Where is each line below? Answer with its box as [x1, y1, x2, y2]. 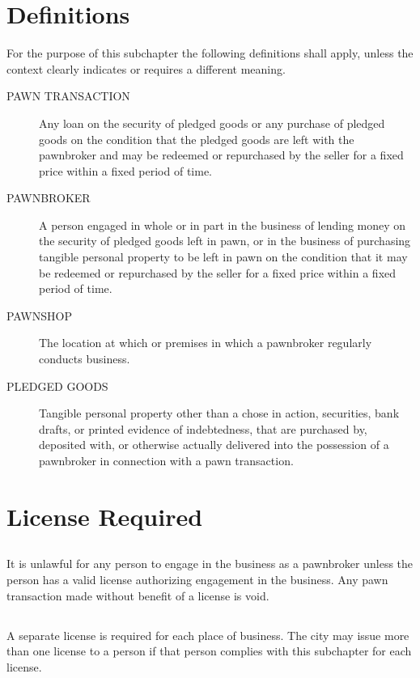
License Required [6, 499, 203, 532]
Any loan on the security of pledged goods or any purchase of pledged [39, 114, 385, 131]
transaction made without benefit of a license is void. [6, 587, 269, 604]
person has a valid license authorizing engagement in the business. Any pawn [6, 570, 388, 587]
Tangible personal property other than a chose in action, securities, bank [39, 405, 400, 422]
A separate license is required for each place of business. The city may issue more [6, 626, 409, 643]
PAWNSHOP [6, 307, 72, 324]
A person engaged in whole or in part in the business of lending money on [39, 216, 406, 233]
